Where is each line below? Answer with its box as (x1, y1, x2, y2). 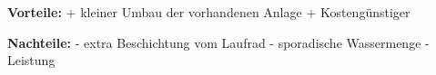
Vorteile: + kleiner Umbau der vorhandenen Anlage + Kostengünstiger (7, 3, 411, 21)
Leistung (7, 51, 56, 70)
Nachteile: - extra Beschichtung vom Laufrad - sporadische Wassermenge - (7, 33, 430, 52)
